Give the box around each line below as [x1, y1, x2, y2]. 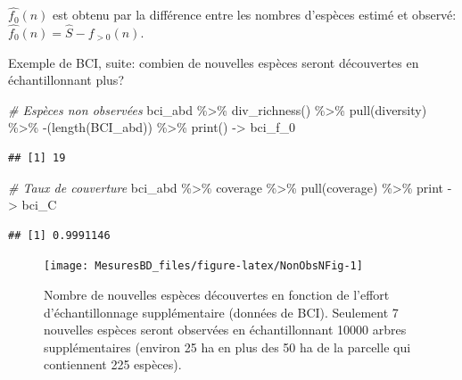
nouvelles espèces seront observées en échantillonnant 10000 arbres [44, 320, 407, 339]
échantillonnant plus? [8, 70, 124, 89]
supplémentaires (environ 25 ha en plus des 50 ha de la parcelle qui [44, 337, 411, 356]
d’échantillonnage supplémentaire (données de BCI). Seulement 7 [44, 302, 399, 321]
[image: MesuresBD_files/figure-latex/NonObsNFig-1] [44, 260, 363, 273]
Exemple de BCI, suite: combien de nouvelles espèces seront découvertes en [8, 53, 419, 71]
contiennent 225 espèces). [44, 355, 182, 374]
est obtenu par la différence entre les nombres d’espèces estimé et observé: [53, 5, 457, 24]
